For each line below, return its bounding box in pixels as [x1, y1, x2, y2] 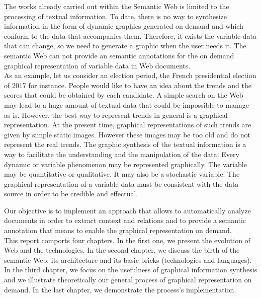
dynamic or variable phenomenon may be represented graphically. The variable [4, 159, 247, 169]
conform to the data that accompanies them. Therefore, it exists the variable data [4, 30, 257, 41]
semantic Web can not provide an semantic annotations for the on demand [4, 50, 234, 60]
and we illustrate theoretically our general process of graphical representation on [4, 274, 252, 285]
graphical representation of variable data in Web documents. [4, 60, 191, 70]
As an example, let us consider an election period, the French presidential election [4, 70, 256, 81]
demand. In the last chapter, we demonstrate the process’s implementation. [4, 284, 236, 294]
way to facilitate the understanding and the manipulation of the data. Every [4, 148, 239, 159]
